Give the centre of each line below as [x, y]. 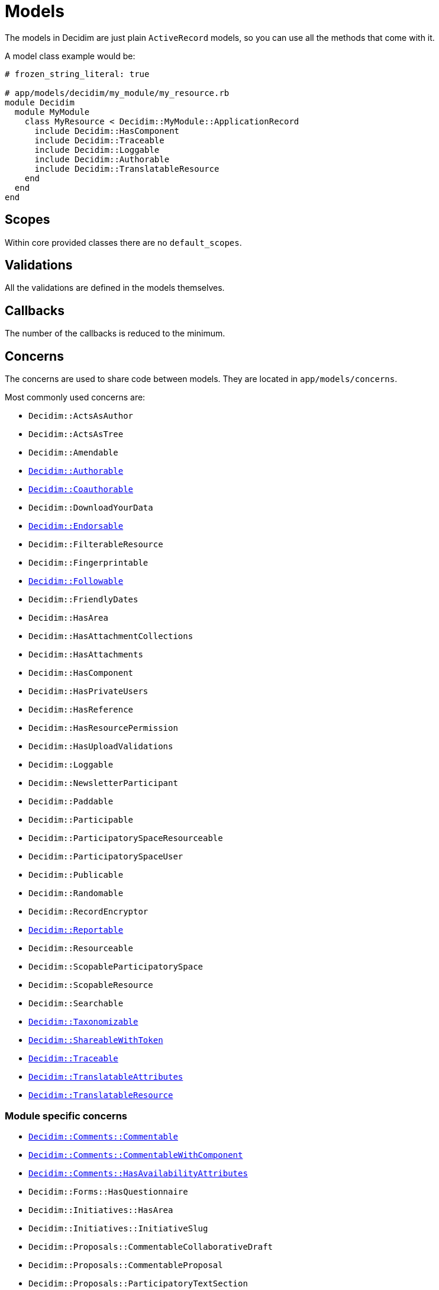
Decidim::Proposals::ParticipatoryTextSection [138, 1283]
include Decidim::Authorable [102, 159]
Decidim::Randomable [76, 893]
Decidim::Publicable [76, 875]
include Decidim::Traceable [99, 140]
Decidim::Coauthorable [81, 490]
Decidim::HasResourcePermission [103, 728]
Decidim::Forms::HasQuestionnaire [108, 1191]
